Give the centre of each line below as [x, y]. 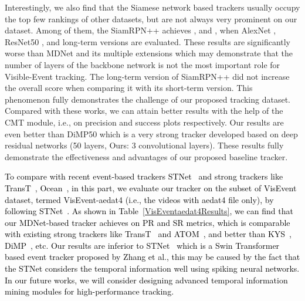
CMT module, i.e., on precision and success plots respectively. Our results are [144, 122]
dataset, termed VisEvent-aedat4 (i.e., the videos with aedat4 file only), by [139, 199]
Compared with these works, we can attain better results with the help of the [144, 111]
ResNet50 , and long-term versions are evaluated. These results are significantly [148, 41]
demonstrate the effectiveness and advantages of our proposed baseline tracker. [146, 156]
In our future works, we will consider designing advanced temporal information [146, 280]
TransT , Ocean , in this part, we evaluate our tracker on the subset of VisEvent [151, 187]
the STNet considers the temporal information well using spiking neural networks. [152, 268]
